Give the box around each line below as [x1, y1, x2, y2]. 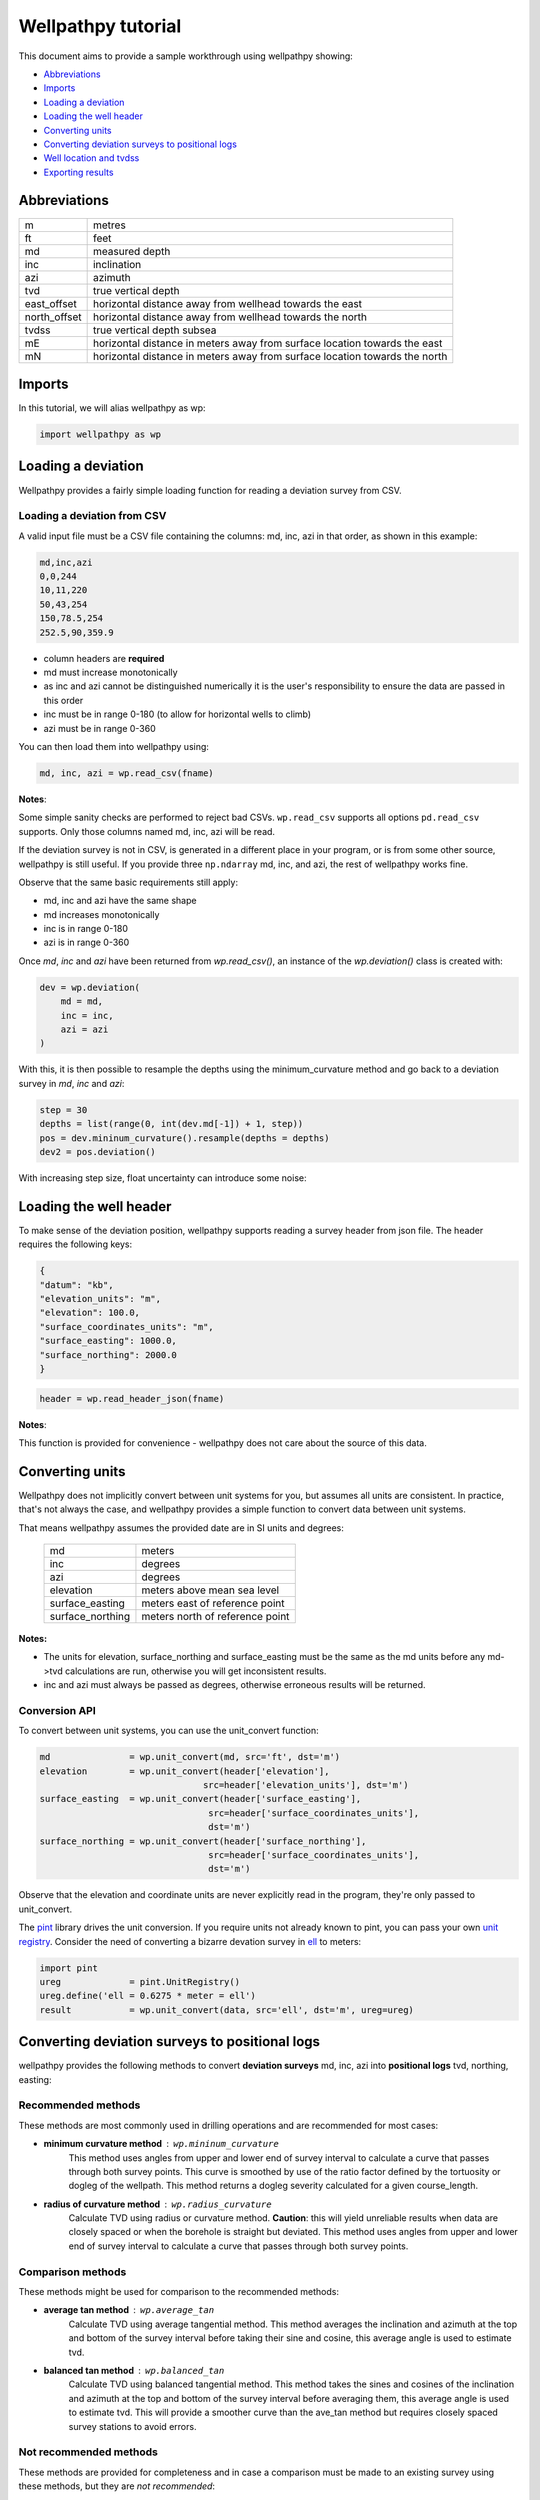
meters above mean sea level [141, 1583, 280, 1597]
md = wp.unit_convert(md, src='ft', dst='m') [39, 1751, 341, 1763]
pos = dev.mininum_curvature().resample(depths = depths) [39, 1132, 330, 1144]
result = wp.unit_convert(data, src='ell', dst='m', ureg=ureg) [39, 2004, 415, 2015]
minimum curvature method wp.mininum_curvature [43, 2138, 279, 2150]
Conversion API [18, 1703, 97, 1717]
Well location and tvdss [43, 152, 140, 164]
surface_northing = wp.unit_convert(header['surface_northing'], [39, 1835, 367, 1847]
